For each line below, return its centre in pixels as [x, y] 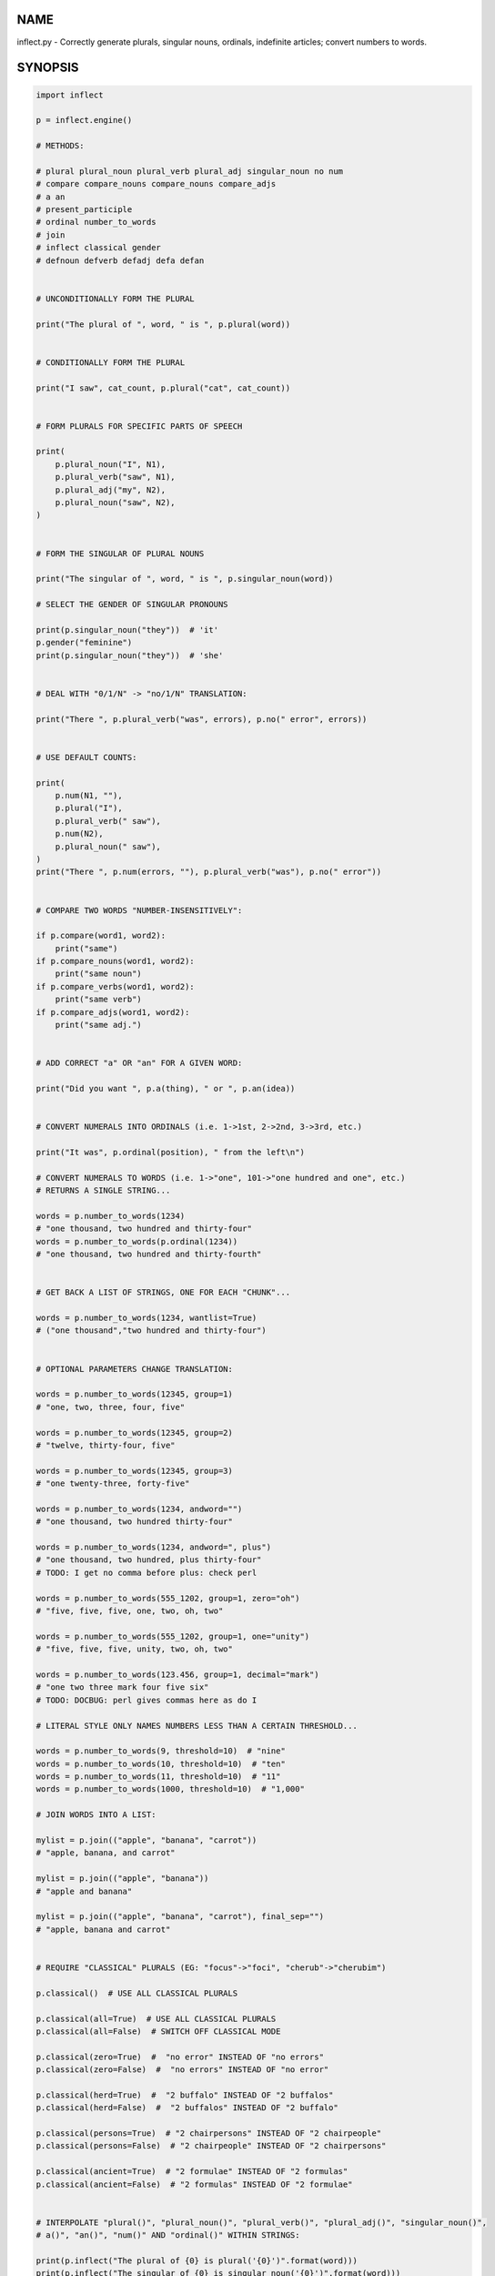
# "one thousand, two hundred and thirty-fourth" [149, 1255]
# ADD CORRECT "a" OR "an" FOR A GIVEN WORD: [139, 1063]
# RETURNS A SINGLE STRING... [103, 1191]
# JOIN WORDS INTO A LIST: [96, 1815]
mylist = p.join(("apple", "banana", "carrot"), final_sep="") [180, 1917]
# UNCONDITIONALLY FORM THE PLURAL [115, 299]
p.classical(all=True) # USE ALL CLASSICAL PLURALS [156, 2018]
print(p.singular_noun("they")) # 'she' [130, 655]
